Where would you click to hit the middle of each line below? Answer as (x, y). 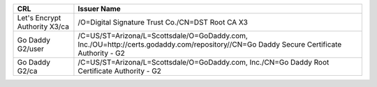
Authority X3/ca (43, 26)
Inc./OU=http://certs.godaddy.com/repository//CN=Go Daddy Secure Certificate (210, 44)
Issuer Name (99, 9)
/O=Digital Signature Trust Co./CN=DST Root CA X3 (163, 22)
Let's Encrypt (39, 18)
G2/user (31, 49)
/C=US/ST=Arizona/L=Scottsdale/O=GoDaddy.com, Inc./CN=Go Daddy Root (204, 62)
